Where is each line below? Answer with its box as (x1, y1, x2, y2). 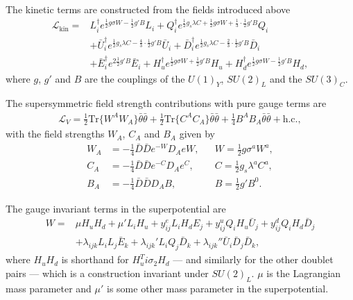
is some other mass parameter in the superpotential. (107, 281, 329, 295)
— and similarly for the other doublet (173, 252, 334, 267)
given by (179, 126, 215, 141)
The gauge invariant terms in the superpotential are (6, 201, 226, 215)
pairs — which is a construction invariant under (6, 265, 209, 280)
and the (269, 71, 302, 85)
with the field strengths (6, 126, 105, 141)
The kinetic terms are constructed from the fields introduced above (6, 2, 291, 16)
